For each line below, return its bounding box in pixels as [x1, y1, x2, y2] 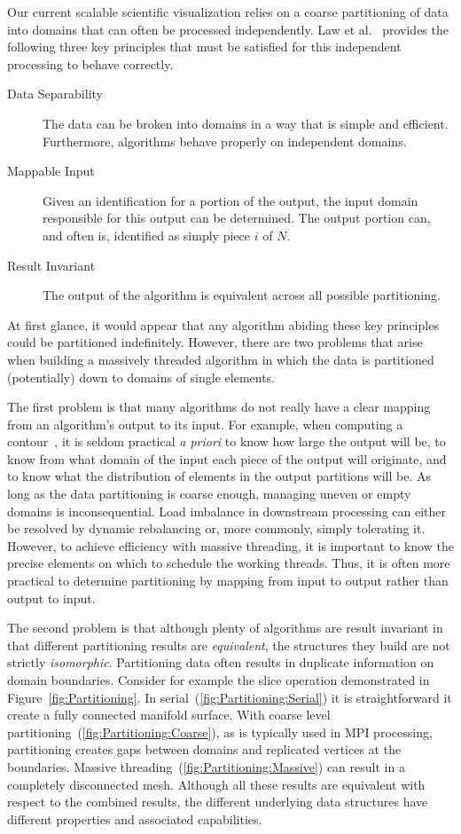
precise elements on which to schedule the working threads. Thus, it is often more [7, 554, 450, 572]
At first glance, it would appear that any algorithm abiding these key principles [7, 315, 439, 334]
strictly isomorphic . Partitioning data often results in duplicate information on [7, 653, 434, 672]
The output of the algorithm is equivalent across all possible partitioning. [43, 286, 441, 304]
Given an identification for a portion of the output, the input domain [43, 191, 418, 209]
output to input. [7, 588, 96, 607]
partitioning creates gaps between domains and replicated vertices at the [7, 740, 402, 759]
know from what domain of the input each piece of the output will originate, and [7, 449, 447, 468]
